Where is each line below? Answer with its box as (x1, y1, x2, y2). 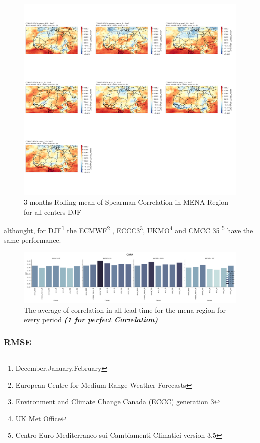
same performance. (4, 235, 61, 245)
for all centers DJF (24, 206, 82, 217)
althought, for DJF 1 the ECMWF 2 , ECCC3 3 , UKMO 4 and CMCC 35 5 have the (4, 224, 253, 235)
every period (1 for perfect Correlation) (24, 314, 158, 325)
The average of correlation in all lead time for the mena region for (24, 304, 226, 315)
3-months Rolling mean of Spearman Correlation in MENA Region (24, 196, 229, 207)
